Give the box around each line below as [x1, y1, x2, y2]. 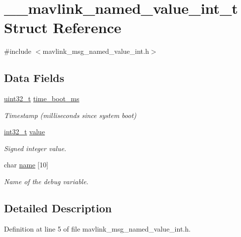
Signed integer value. [4, 143, 67, 153]
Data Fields [4, 70, 65, 85]
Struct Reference [4, 17, 121, 38]
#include [4, 46, 32, 56]
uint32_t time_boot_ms [4, 93, 80, 104]
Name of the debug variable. [4, 176, 88, 187]
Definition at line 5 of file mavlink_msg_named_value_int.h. [4, 223, 191, 234]
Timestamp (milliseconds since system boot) [4, 110, 137, 120]
